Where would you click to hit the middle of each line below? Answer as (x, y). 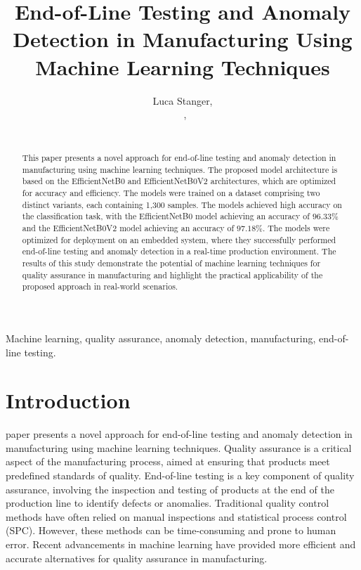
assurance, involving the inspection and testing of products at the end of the (170, 489)
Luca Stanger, (183, 100)
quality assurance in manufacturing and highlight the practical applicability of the (172, 274)
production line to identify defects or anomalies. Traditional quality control (168, 503)
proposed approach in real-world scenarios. (100, 286)
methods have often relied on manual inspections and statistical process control (176, 516)
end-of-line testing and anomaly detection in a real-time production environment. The (179, 251)
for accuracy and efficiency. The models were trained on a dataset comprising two (171, 193)
